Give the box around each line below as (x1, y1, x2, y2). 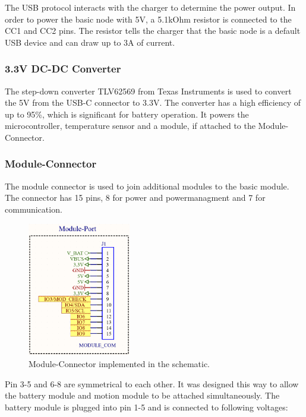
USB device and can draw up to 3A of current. (5, 36, 175, 48)
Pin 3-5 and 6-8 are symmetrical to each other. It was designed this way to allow (5, 377, 299, 390)
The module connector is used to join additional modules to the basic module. (5, 179, 289, 192)
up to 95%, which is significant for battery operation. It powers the (5, 108, 249, 120)
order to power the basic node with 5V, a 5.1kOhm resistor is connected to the (5, 12, 292, 25)
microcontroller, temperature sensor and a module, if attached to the (5, 119, 255, 132)
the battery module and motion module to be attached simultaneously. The (5, 389, 280, 402)
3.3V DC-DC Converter (5, 61, 121, 76)
